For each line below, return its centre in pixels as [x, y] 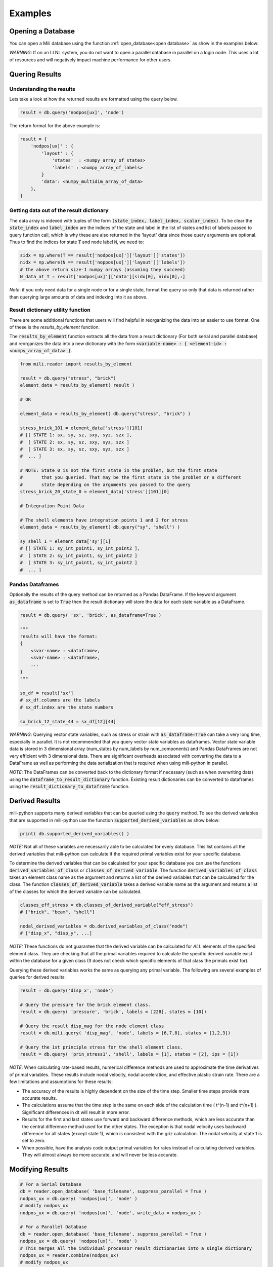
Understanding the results [42, 89]
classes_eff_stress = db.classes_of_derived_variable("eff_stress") [107, 905]
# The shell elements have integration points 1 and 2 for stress [104, 520]
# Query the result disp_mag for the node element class [92, 1026]
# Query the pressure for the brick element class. [85, 1004]
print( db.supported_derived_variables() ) [75, 833]
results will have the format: [59, 636]
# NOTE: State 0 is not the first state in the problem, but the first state [119, 471]
